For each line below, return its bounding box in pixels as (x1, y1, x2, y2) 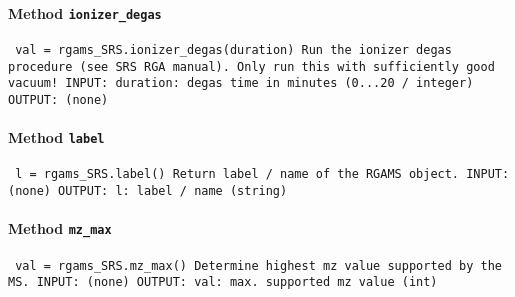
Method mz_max (8, 218, 112, 239)
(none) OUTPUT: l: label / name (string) (8, 184, 288, 198)
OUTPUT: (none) (8, 92, 109, 107)
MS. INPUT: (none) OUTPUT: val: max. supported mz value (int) (8, 275, 438, 290)
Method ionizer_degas (8, 2, 162, 23)
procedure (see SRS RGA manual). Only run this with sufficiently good (8, 59, 495, 74)
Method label (8, 127, 105, 148)
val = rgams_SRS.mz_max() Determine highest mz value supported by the (15, 258, 502, 273)
